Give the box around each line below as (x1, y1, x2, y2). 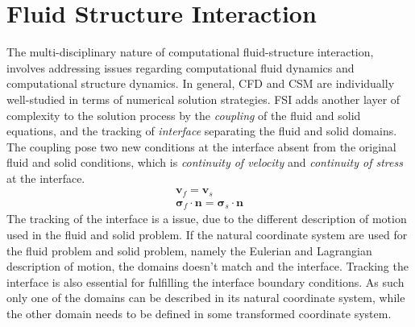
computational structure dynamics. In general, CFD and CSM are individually (6, 75, 395, 92)
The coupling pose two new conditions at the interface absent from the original (6, 138, 396, 155)
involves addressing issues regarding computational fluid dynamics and (6, 59, 355, 76)
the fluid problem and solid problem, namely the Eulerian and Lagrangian (6, 242, 372, 259)
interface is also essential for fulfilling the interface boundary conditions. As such (6, 273, 405, 290)
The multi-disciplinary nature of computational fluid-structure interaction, (6, 43, 374, 60)
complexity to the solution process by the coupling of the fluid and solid (6, 106, 361, 123)
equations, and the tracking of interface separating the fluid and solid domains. (6, 122, 397, 139)
